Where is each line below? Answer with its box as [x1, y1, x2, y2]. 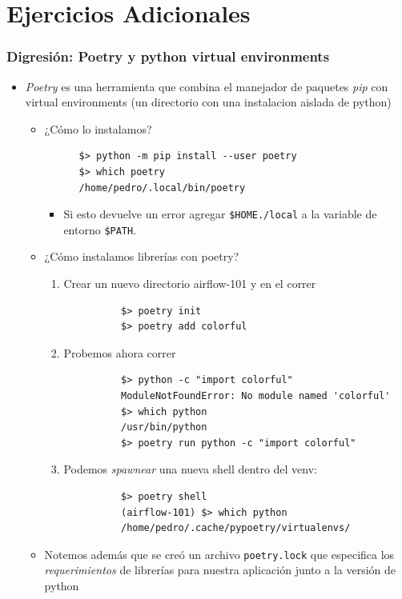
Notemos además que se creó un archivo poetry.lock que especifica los [44, 545, 395, 562]
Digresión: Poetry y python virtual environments [6, 46, 330, 66]
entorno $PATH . [63, 221, 137, 238]
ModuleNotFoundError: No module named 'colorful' [120, 390, 391, 402]
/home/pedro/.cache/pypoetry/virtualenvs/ [120, 522, 351, 534]
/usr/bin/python [120, 421, 207, 433]
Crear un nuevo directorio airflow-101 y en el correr [63, 275, 316, 292]
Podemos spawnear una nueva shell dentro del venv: [63, 461, 317, 477]
